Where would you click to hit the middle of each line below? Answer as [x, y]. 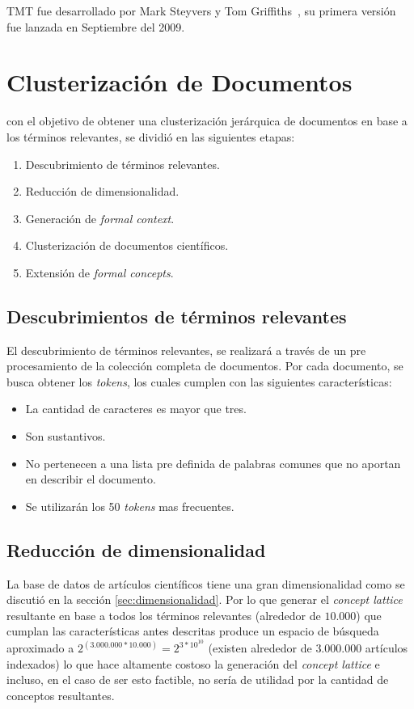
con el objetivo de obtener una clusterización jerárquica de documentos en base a [207, 121]
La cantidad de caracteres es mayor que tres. [136, 409]
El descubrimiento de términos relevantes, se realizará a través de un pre [186, 350]
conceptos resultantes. [61, 695]
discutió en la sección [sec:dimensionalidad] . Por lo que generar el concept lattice [205, 599]
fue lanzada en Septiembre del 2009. [96, 26]
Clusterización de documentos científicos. [127, 245]
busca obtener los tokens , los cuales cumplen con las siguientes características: [199, 381]
